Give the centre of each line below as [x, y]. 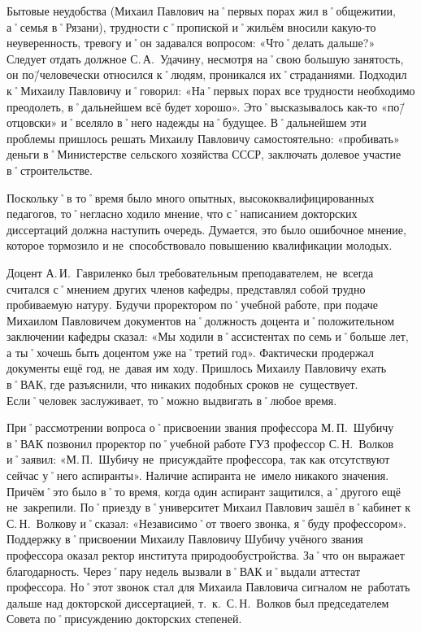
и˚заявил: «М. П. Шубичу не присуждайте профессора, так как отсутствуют [198, 459]
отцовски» [32, 122]
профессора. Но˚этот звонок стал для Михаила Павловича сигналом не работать [208, 587]
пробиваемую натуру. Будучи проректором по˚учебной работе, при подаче [193, 305]
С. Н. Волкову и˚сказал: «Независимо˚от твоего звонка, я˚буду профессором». [206, 523]
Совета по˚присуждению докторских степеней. [124, 619]
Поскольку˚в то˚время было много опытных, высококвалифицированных [191, 197]
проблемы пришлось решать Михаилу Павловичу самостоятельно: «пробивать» [203, 138]
